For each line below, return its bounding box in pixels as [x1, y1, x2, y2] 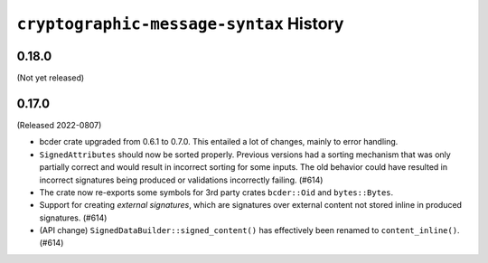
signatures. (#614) [39, 212, 108, 223]
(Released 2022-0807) [16, 119, 102, 130]
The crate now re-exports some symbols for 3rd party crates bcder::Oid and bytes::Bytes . [39, 186, 394, 198]
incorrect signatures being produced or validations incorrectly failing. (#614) [39, 174, 324, 185]
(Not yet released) [16, 72, 85, 83]
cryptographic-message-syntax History [16, 14, 344, 33]
